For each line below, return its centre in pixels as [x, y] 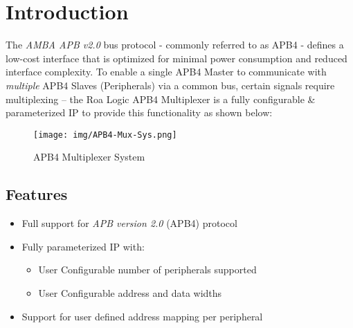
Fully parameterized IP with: [83, 246]
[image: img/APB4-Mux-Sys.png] [105, 135]
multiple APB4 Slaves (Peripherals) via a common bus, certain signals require [170, 85]
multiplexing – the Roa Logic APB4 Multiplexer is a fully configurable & [161, 99]
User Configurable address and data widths [130, 292]
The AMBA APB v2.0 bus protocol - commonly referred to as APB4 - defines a [175, 45]
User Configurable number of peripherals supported [147, 270]
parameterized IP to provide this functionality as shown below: [139, 112]
